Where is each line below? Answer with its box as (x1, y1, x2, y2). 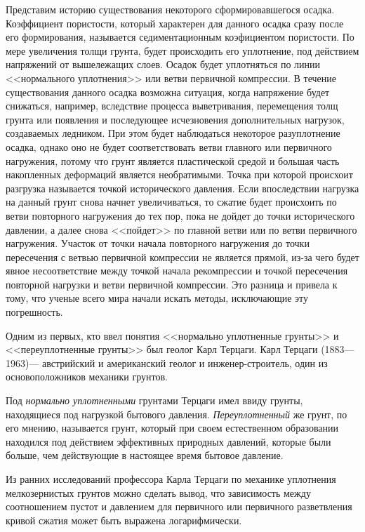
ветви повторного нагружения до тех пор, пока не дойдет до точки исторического (6, 208, 355, 222)
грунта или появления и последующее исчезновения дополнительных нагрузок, (6, 112, 345, 126)
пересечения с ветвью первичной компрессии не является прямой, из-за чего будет (6, 249, 359, 264)
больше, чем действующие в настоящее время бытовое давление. (6, 448, 284, 463)
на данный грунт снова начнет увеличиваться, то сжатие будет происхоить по (6, 194, 337, 209)
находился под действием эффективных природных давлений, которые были (6, 434, 331, 448)
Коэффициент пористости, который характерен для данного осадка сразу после (6, 15, 344, 30)
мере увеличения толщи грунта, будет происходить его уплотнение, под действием (6, 43, 359, 58)
